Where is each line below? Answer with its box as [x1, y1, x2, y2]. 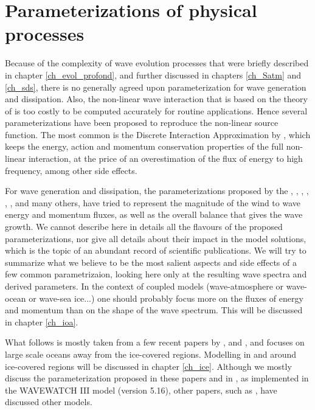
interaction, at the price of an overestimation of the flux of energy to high [28, 152, 303, 165]
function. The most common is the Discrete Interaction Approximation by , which [5, 128, 311, 141]
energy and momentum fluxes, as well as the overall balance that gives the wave [5, 208, 303, 221]
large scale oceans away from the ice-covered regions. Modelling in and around [5, 347, 297, 360]
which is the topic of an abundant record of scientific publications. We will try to [5, 244, 306, 257]
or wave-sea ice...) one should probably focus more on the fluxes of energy [29, 291, 303, 304]
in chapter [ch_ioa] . [5, 315, 78, 328]
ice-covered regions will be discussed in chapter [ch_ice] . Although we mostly [5, 360, 292, 372]
